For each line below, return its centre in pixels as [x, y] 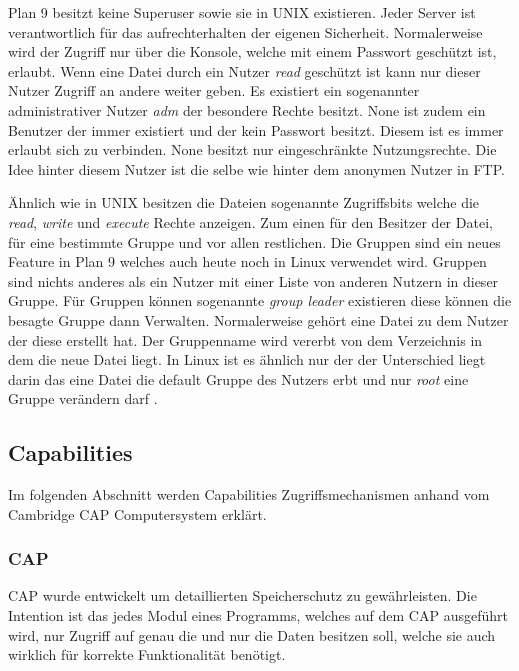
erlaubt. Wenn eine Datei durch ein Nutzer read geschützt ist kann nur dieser [244, 70]
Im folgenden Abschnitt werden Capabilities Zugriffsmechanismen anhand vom [249, 494]
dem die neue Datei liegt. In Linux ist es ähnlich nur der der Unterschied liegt [247, 359]
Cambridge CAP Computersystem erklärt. [137, 513]
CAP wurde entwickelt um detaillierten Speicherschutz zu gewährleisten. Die [242, 595]
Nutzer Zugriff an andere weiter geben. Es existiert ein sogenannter [214, 90]
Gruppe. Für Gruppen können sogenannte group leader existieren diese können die [260, 300]
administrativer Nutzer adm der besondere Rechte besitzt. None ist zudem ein [247, 109]
